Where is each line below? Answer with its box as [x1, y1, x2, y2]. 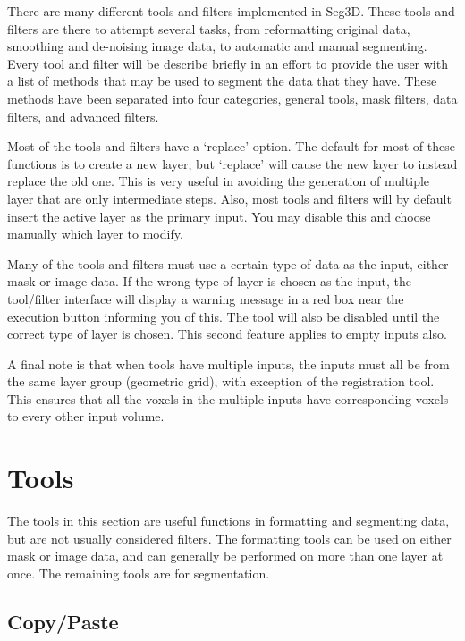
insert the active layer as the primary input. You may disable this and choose [7, 207, 431, 225]
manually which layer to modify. [7, 224, 183, 243]
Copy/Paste [7, 607, 119, 635]
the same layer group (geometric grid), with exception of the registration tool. [7, 372, 435, 391]
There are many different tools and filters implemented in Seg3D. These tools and [7, 2, 455, 20]
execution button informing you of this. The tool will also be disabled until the [7, 307, 440, 325]
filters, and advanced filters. [7, 106, 159, 125]
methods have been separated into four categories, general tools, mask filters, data [7, 89, 458, 107]
